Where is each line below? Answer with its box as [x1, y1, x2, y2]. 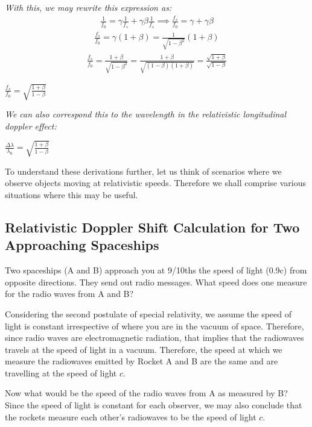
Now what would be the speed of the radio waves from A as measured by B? [5, 387, 288, 399]
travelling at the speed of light [5, 366, 117, 379]
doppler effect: [5, 119, 57, 132]
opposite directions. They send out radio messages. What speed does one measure [5, 275, 307, 288]
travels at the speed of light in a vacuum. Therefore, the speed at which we [5, 343, 282, 355]
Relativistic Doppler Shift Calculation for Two [5, 217, 300, 236]
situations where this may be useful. [5, 188, 138, 201]
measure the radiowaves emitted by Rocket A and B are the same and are [5, 355, 278, 367]
